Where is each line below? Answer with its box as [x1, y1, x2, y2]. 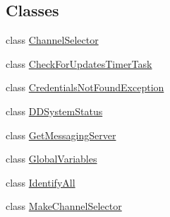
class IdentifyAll [6, 175, 75, 189]
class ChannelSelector [6, 33, 99, 47]
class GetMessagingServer [6, 127, 116, 142]
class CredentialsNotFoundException [6, 80, 164, 95]
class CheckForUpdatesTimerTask [6, 56, 152, 71]
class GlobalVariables [6, 151, 97, 166]
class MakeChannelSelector [6, 199, 122, 213]
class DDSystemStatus [6, 103, 103, 118]
